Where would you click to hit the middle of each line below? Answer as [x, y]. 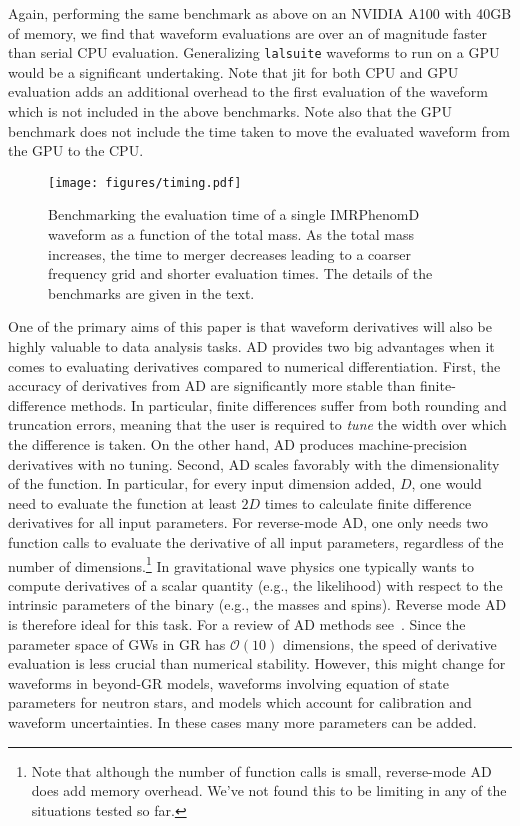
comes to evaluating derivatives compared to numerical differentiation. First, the [254, 365]
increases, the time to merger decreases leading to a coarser [229, 253]
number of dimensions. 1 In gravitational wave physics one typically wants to [241, 564]
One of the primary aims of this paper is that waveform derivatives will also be [250, 326]
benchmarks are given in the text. [151, 292]
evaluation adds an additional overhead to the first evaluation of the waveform [248, 91]
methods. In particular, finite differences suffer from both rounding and [288, 404]
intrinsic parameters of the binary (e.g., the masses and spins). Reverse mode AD [257, 604]
